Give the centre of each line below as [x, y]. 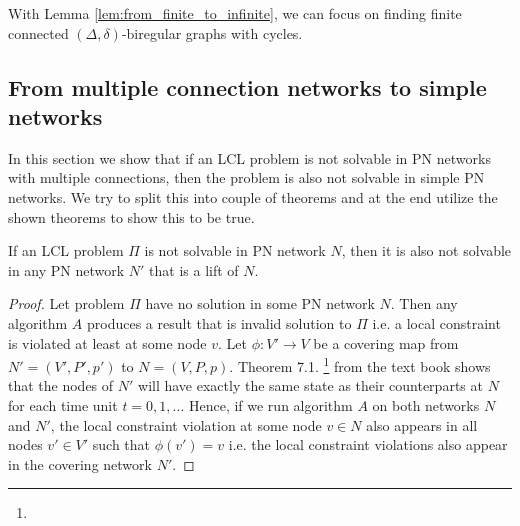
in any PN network [66, 269]
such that [121, 444]
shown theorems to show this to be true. [131, 216]
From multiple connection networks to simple [247, 86]
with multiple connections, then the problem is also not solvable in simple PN [246, 177]
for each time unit [63, 404]
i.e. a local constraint [436, 322]
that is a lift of [194, 269]
